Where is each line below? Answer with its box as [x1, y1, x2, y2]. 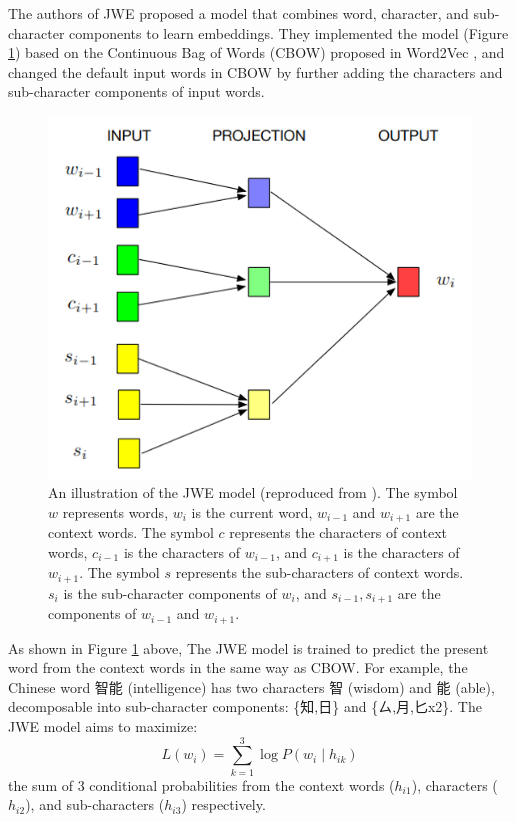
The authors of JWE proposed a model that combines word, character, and [8, 3, 469, 23]
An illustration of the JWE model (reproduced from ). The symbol [48, 482, 458, 503]
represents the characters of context [229, 522, 447, 543]
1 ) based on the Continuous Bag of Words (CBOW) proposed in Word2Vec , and [8, 42, 505, 63]
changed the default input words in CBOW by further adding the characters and [8, 61, 503, 82]
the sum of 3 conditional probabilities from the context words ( [8, 774, 395, 795]
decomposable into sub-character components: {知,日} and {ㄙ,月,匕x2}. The [8, 696, 482, 717]
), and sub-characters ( [25, 794, 165, 815]
